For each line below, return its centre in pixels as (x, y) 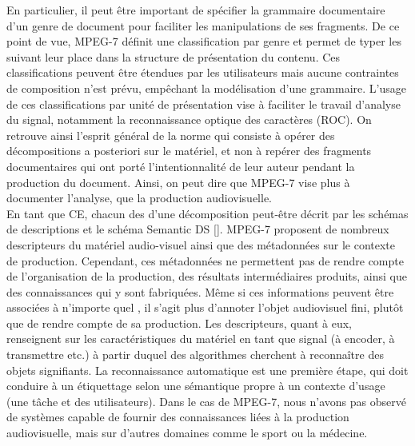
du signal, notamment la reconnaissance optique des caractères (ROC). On (189, 119)
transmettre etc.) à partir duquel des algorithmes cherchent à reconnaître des (195, 354)
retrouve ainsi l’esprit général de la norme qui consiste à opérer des (171, 135)
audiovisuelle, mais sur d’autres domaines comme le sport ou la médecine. (187, 433)
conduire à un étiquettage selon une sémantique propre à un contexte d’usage (196, 386)
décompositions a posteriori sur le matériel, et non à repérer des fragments (189, 151)
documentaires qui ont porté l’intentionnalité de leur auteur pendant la (181, 166)
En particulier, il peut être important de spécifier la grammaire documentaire (196, 10)
